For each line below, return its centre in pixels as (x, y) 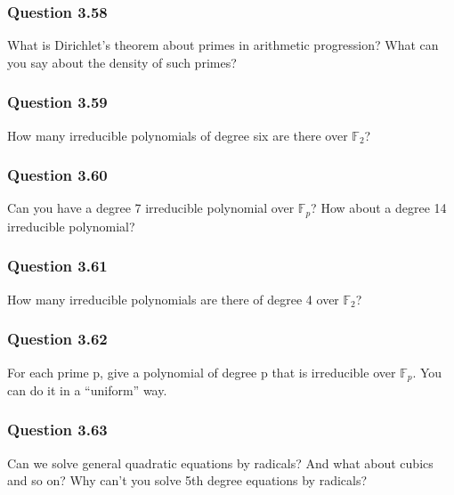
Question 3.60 (57, 175)
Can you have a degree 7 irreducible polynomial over (151, 208)
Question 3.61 (57, 266)
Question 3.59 (57, 102)
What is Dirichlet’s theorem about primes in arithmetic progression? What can (223, 45)
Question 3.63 (57, 430)
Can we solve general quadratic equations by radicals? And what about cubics (220, 463)
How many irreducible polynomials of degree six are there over (178, 135)
